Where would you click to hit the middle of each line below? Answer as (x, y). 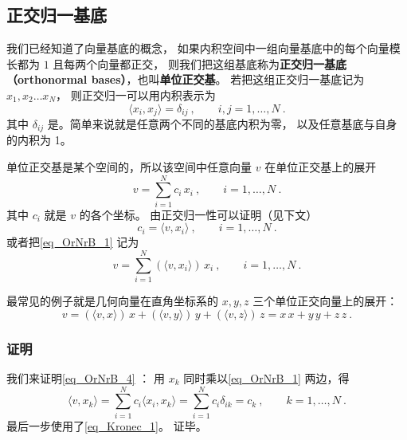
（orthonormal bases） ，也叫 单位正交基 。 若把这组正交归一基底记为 (186, 79)
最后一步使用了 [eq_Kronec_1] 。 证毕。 (107, 425)
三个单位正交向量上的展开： (325, 301)
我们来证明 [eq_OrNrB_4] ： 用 (86, 377)
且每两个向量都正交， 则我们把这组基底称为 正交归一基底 (200, 63)
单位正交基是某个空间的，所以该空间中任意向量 (129, 167)
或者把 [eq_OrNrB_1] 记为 (73, 242)
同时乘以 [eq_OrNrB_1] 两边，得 (266, 377)
